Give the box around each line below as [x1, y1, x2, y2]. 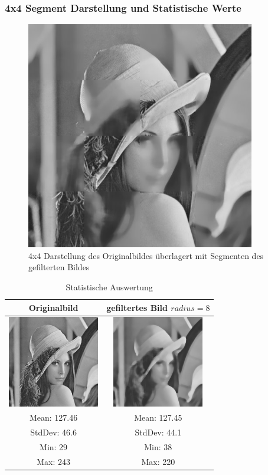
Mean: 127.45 [134, 411, 182, 424]
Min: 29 [40, 441, 68, 453]
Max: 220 [141, 455, 175, 467]
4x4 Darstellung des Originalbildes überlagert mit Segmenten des [28, 249, 264, 261]
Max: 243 [37, 455, 70, 467]
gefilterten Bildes [28, 261, 90, 273]
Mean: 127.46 [29, 411, 78, 424]
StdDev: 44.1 [135, 426, 182, 438]
